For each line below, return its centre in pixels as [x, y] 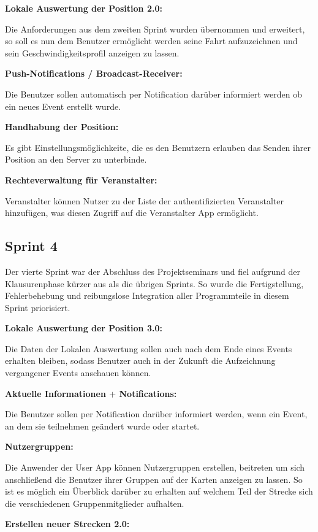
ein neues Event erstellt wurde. [63, 106]
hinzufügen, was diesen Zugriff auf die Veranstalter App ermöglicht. [132, 213]
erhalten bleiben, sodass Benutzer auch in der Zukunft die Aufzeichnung [140, 360]
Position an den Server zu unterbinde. [76, 159]
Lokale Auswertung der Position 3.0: [84, 328]
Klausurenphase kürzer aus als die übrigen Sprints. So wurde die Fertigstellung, [154, 283]
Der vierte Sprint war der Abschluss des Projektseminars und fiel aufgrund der [153, 271]
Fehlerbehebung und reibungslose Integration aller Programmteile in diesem [147, 295]
